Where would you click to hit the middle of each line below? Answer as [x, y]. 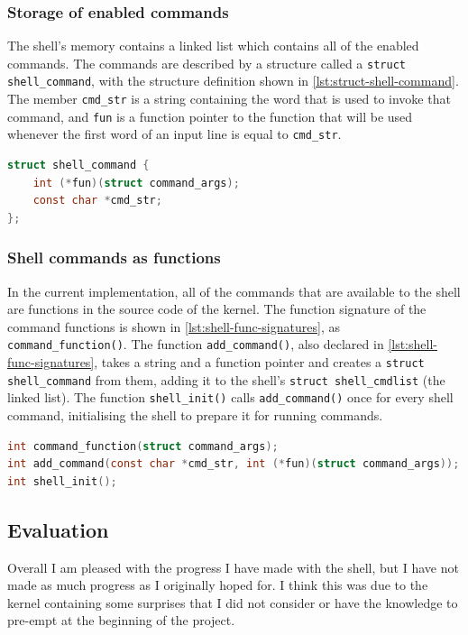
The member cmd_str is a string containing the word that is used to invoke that [229, 99]
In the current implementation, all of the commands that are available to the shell [234, 291]
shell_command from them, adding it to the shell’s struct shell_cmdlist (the [226, 379]
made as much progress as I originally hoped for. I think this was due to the [218, 585]
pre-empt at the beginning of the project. [121, 620]
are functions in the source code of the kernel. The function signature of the [217, 309]
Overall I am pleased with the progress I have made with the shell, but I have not [233, 567]
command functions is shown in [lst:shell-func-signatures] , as [174, 326]
